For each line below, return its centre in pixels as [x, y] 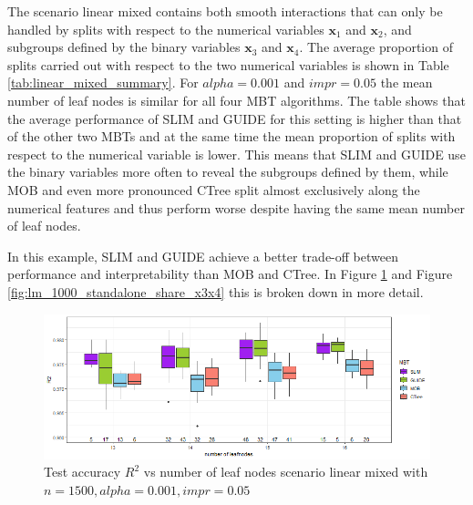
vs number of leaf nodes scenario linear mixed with [286, 472]
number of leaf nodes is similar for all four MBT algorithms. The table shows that [236, 100]
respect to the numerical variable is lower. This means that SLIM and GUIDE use [236, 154]
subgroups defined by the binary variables [124, 47]
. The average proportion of [376, 47]
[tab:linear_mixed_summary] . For [103, 82]
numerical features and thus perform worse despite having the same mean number [236, 207]
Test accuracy [82, 472]
